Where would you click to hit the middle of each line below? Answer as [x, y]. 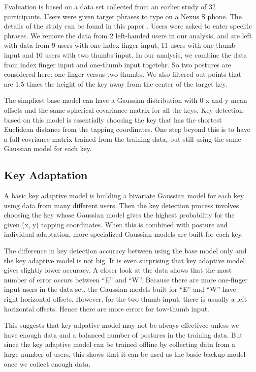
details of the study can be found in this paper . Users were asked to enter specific [128, 26]
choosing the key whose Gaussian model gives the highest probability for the [119, 215]
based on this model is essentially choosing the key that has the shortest [113, 119]
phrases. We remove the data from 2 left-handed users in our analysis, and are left [128, 35]
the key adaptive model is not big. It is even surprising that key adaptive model [125, 260]
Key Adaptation [46, 175]
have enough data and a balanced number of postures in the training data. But [123, 334]
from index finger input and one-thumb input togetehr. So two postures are [118, 64]
